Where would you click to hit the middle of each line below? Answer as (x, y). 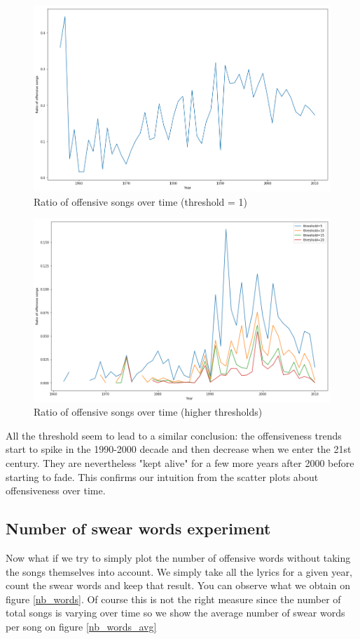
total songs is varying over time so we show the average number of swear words (175, 613)
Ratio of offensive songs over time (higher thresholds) (148, 412)
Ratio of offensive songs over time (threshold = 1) (141, 201)
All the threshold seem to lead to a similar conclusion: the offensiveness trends (174, 435)
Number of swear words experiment (138, 528)
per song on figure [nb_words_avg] (81, 627)
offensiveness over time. (56, 490)
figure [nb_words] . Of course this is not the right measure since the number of (173, 599)
